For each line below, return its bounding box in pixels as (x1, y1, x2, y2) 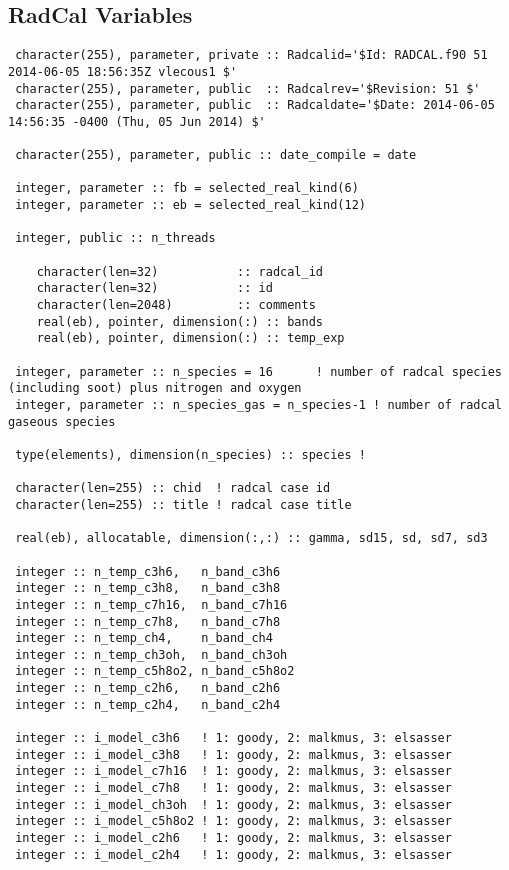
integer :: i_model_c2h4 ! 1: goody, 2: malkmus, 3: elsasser (15, 847, 452, 862)
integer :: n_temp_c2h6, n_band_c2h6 (15, 681, 281, 696)
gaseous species (8, 414, 116, 429)
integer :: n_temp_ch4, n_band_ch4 (15, 631, 273, 646)
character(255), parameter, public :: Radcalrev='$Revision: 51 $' (15, 81, 481, 96)
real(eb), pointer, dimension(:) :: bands (36, 314, 323, 329)
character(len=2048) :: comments (36, 298, 316, 313)
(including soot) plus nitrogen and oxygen (8, 381, 302, 396)
